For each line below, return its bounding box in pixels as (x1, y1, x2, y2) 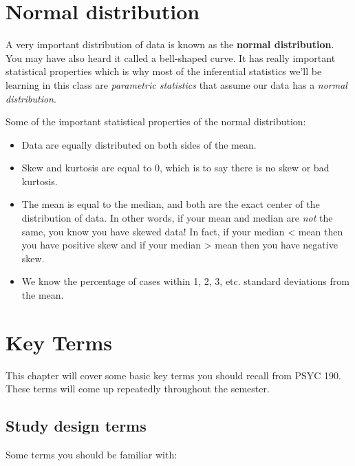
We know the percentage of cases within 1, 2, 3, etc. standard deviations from (21, 274, 349, 288)
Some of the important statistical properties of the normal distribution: (6, 114, 306, 129)
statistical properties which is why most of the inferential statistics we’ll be (6, 64, 322, 78)
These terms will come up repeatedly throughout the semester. (6, 381, 270, 396)
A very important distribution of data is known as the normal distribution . (6, 37, 334, 52)
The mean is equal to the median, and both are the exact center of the (21, 197, 320, 211)
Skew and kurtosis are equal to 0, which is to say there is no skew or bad (21, 160, 330, 175)
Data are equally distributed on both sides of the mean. (21, 137, 257, 151)
